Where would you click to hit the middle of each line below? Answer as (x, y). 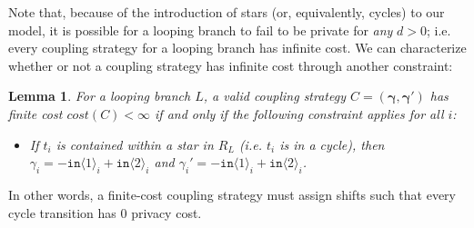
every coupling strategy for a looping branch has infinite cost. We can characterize (237, 48)
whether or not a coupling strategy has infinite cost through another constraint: (231, 65)
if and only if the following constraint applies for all (299, 113)
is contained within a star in (135, 144)
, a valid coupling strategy (274, 96)
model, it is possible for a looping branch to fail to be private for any (201, 30)
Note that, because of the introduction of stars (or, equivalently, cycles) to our (227, 12)
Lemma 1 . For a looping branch (100, 96)
